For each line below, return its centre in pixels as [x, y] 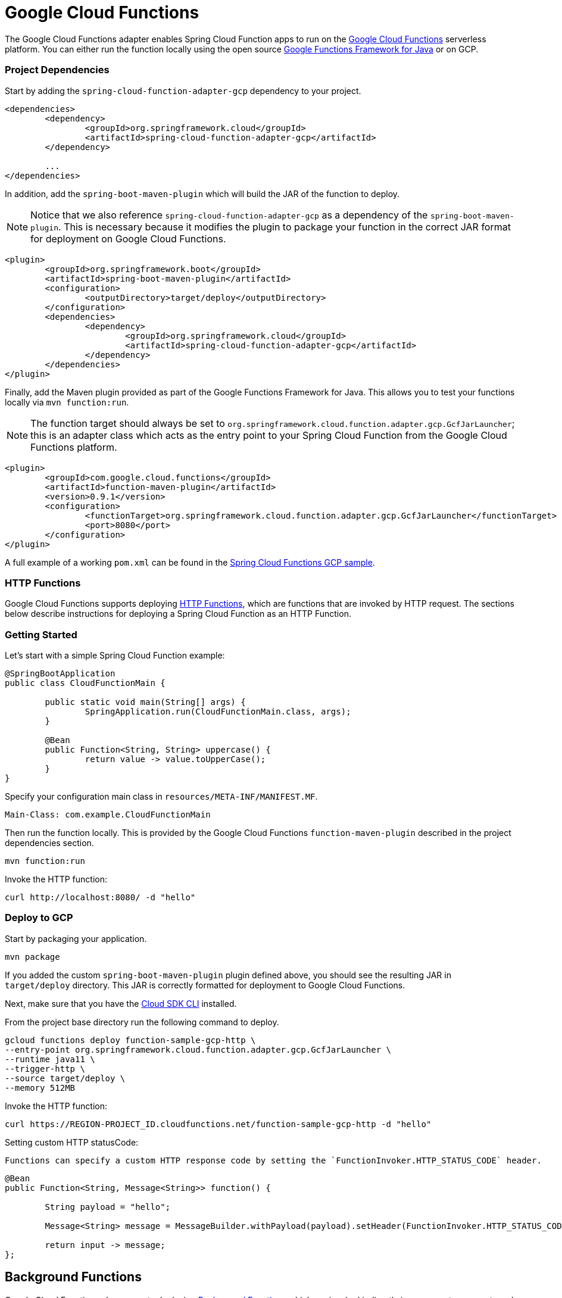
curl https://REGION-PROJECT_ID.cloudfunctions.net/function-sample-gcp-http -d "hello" [218, 1124]
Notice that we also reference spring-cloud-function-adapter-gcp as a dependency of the [229, 215]
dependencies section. [49, 843]
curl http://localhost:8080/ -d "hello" [100, 897]
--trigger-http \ [45, 1068]
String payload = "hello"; [108, 1207]
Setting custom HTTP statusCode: [72, 1142]
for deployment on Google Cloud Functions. [128, 238]
